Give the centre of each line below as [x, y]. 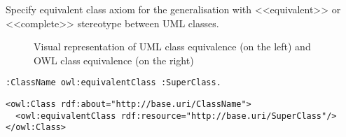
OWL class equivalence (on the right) [114, 60]
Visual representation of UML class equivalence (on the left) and [172, 46]
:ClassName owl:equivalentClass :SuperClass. [113, 83]
